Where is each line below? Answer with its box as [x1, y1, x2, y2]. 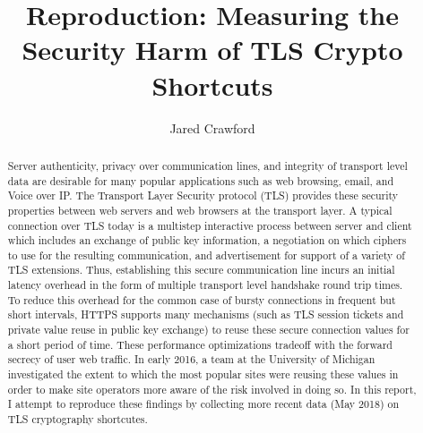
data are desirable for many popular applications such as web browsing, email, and [7, 173, 394, 188]
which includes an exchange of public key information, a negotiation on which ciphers [7, 233, 407, 248]
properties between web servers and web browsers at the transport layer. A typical [7, 202, 393, 217]
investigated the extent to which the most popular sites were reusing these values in [7, 367, 399, 382]
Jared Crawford [169, 118, 255, 137]
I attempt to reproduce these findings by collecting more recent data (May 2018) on [7, 396, 400, 412]
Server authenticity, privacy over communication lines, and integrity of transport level [7, 157, 408, 173]
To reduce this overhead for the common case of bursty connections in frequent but [7, 292, 396, 307]
